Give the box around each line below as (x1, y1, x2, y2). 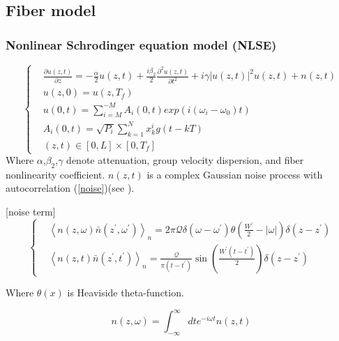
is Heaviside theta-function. (67, 285, 184, 300)
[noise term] (6, 204, 56, 219)
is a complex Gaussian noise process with (146, 167, 323, 181)
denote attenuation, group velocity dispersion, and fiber (66, 153, 304, 167)
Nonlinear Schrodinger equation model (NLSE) (6, 36, 277, 53)
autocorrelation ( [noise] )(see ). (6, 181, 135, 195)
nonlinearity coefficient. (6, 167, 105, 181)
